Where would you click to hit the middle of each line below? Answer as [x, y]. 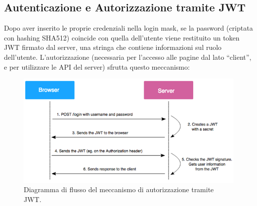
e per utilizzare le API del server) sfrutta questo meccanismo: [97, 66]
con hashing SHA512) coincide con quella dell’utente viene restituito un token [122, 37]
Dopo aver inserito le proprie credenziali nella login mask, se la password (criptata [128, 28]
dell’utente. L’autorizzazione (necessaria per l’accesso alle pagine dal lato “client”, [128, 57]
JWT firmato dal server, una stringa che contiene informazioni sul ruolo [113, 47]
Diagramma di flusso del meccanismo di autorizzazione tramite [119, 189]
